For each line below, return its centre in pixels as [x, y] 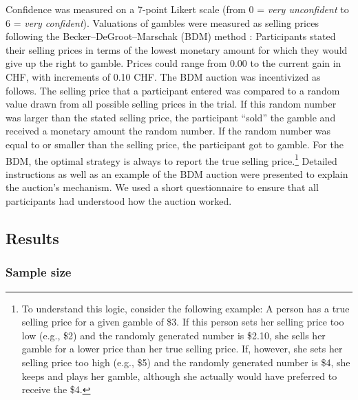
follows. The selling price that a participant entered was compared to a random [173, 90]
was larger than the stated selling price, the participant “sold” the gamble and [171, 117]
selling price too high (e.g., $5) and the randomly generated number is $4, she [186, 362]
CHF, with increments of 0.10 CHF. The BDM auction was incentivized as [163, 76]
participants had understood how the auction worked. [119, 200]
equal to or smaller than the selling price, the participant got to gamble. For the [175, 144]
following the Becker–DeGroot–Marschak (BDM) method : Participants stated [171, 36]
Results [32, 238]
